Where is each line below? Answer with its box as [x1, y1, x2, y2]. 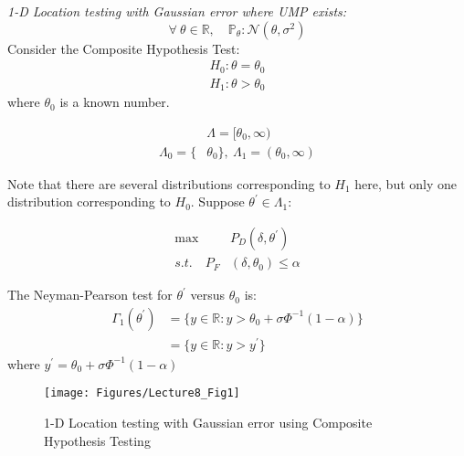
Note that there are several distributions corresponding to [7, 174, 331, 193]
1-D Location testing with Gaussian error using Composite [44, 413, 373, 432]
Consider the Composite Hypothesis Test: [7, 38, 240, 58]
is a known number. [59, 92, 170, 111]
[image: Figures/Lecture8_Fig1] [44, 387, 240, 400]
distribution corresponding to [7, 192, 171, 211]
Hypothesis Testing [44, 430, 151, 450]
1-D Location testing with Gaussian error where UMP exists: [7, 2, 347, 20]
